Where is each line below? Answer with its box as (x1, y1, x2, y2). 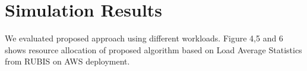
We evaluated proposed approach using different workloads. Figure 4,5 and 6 (5, 32, 283, 44)
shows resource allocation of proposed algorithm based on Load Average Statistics (5, 43, 302, 56)
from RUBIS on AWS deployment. (5, 55, 130, 67)
